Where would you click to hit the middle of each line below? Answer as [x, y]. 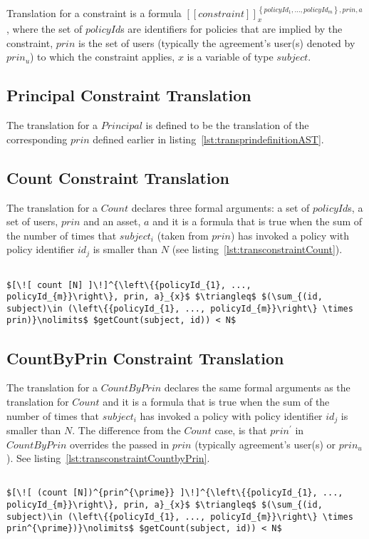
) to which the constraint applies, [103, 57]
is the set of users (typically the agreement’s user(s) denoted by [217, 42]
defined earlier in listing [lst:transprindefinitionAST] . [208, 139]
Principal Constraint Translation [129, 95]
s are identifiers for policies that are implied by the [232, 29]
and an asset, [112, 221]
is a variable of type [230, 57]
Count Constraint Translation [118, 177]
